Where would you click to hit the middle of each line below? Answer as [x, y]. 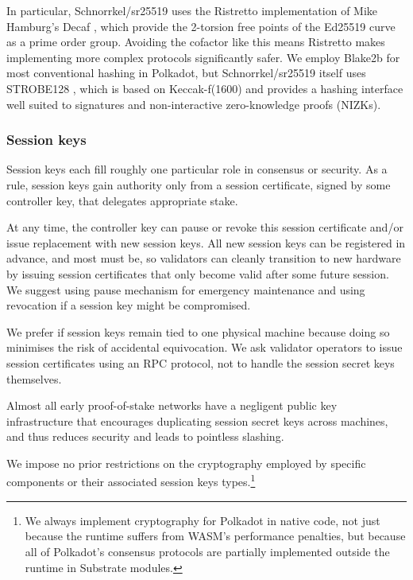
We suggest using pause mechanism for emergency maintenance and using [186, 289]
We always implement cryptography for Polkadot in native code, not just [203, 520]
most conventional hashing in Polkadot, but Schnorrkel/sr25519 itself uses [186, 73]
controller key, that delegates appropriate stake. [122, 200]
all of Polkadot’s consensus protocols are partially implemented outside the [207, 551]
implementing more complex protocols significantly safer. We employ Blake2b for [203, 57]
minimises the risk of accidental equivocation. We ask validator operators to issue [205, 347]
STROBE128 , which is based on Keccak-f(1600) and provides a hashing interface [205, 88]
